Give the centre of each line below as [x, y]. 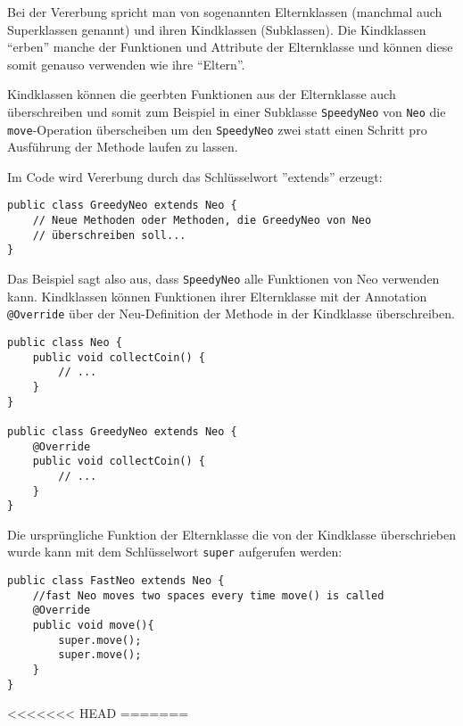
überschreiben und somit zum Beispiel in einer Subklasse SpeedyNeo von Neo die [227, 111]
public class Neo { [65, 342]
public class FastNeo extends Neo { [116, 581]
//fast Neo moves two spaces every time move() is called [208, 595]
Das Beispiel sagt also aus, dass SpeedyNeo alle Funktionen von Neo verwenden [223, 279]
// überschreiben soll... [109, 235]
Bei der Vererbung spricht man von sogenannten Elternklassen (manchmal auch [225, 12]
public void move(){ [93, 626]
